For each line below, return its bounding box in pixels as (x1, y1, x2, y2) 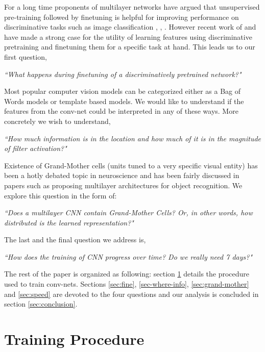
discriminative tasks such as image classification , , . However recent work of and (4, 21, 256, 32)
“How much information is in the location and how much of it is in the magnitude (4, 133, 261, 143)
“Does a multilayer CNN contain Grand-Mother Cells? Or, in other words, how (4, 207, 253, 218)
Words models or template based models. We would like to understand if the (4, 95, 244, 106)
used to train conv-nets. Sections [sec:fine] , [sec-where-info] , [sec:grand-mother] (4, 279, 249, 289)
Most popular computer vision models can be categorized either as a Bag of (4, 86, 241, 96)
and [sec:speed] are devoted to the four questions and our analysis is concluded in (4, 288, 259, 299)
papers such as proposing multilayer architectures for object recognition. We (4, 180, 243, 190)
